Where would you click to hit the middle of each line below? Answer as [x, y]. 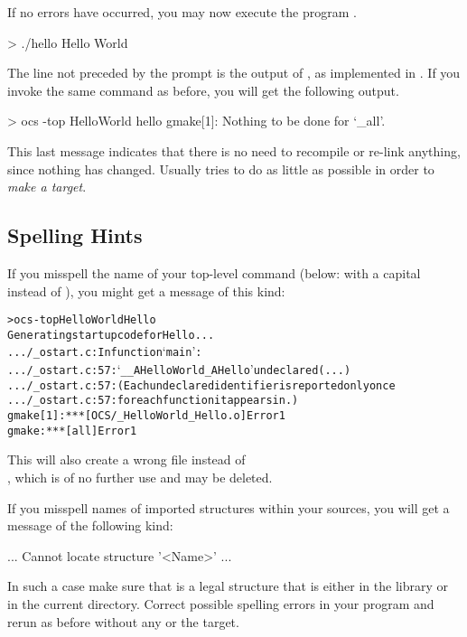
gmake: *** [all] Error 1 [72, 431]
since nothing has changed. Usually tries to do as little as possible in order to [221, 169]
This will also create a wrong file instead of [126, 459]
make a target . [47, 187]
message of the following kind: [90, 525]
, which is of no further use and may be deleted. [140, 477]
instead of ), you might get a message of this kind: [146, 290]
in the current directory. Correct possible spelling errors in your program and [221, 603]
